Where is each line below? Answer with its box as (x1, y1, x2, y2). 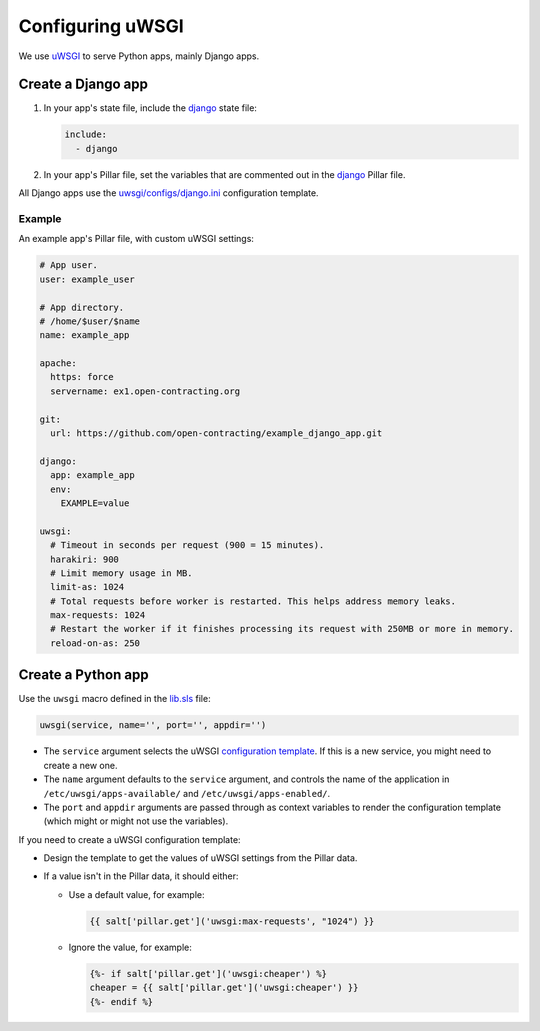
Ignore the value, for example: (68, 941, 192, 953)
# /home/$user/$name (39, 315, 140, 327)
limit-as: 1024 (50, 581, 125, 593)
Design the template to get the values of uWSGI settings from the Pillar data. (43, 852, 358, 864)
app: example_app (50, 470, 135, 481)
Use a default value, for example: (68, 888, 205, 900)
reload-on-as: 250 (50, 637, 140, 649)
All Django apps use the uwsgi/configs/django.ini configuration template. (18, 187, 319, 199)
